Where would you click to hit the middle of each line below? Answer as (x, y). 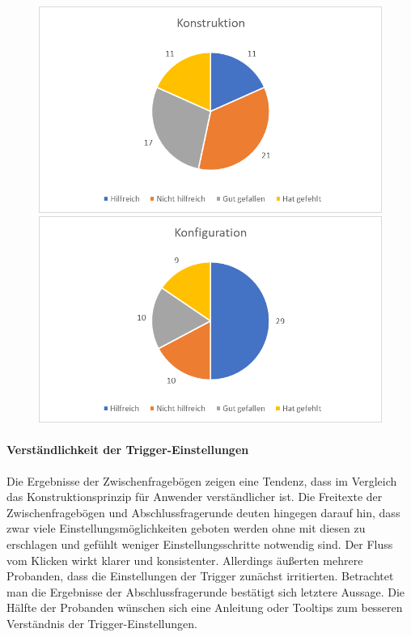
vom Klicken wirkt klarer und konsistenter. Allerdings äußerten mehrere (185, 560)
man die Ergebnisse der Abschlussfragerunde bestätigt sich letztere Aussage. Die (206, 591)
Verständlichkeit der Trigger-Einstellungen (128, 450)
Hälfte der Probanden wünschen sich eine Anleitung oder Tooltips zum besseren (205, 607)
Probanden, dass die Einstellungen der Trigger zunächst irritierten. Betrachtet (200, 576)
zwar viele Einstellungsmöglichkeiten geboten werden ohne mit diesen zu (186, 528)
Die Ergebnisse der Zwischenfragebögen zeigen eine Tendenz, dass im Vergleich (202, 480)
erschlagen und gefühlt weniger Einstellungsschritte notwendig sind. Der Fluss (200, 544)
